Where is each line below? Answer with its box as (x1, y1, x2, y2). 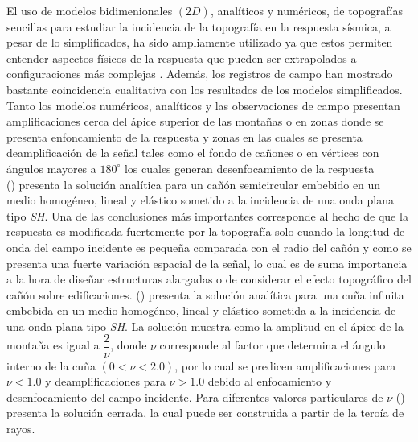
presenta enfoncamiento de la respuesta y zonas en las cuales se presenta (6, 128, 363, 145)
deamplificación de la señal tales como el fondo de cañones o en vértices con (6, 144, 379, 161)
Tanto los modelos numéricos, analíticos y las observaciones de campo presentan (6, 97, 400, 114)
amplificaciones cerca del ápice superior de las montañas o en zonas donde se (6, 113, 384, 130)
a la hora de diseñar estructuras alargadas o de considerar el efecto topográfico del (6, 271, 412, 287)
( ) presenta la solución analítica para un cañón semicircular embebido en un (6, 176, 381, 192)
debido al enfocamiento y (207, 373, 332, 390)
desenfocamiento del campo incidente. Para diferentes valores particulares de (6, 388, 383, 405)
